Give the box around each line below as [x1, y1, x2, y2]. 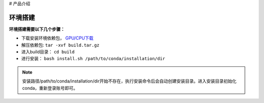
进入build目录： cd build [21, 49, 75, 55]
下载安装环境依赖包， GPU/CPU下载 [21, 35, 94, 41]
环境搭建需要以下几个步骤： [9, 26, 65, 32]
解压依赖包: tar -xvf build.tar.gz [21, 42, 100, 48]
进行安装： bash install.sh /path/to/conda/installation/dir [21, 56, 166, 62]
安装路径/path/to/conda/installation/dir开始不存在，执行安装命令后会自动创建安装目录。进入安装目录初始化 [22, 78, 237, 84]
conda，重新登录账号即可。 [22, 85, 78, 91]
